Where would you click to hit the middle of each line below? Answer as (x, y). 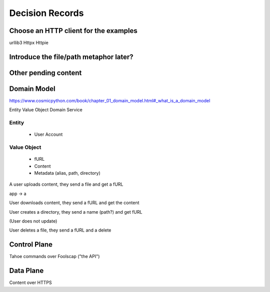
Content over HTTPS (30, 283)
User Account (48, 134)
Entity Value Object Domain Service (46, 110)
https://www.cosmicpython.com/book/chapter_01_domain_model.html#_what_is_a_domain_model (110, 101)
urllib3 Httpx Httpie (29, 43)
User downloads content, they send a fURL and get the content (74, 203)
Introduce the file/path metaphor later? (71, 57)
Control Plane (31, 245)
